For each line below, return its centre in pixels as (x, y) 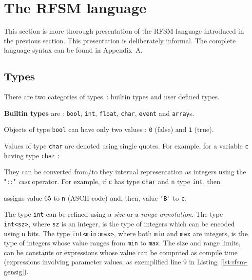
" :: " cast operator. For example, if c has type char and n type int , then (112, 181)
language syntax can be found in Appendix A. (73, 50)
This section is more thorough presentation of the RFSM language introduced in (124, 31)
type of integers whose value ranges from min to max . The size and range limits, (122, 243)
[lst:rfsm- (234, 262)
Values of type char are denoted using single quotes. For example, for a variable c (126, 146)
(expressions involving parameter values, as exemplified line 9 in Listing (111, 262)
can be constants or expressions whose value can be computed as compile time (121, 252)
